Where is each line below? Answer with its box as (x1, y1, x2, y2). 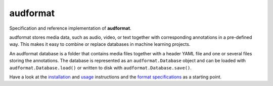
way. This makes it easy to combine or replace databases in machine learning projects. (9, 41, 191, 47)
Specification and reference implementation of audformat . (9, 25, 131, 31)
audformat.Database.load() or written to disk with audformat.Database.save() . (9, 64, 192, 70)
